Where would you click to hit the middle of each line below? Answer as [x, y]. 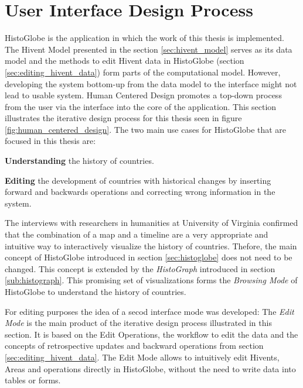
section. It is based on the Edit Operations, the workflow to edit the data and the [151, 334]
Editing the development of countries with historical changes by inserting [138, 180]
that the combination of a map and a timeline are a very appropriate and [137, 234]
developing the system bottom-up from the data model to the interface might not [151, 83]
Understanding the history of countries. [79, 161]
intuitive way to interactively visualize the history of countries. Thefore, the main [151, 245]
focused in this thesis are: [50, 141]
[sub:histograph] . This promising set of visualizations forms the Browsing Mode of [151, 280]
